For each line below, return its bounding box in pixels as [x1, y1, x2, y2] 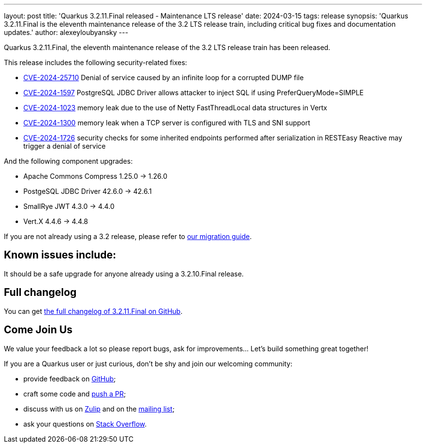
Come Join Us [4, 324, 73, 336]
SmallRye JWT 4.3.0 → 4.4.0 [23, 202, 115, 210]
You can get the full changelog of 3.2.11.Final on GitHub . [4, 307, 183, 315]
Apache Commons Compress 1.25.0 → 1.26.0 [23, 172, 168, 180]
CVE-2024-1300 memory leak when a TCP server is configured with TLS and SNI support [23, 119, 310, 127]
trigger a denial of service [23, 142, 106, 150]
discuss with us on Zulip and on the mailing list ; [23, 404, 175, 413]
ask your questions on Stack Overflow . [23, 419, 147, 428]
